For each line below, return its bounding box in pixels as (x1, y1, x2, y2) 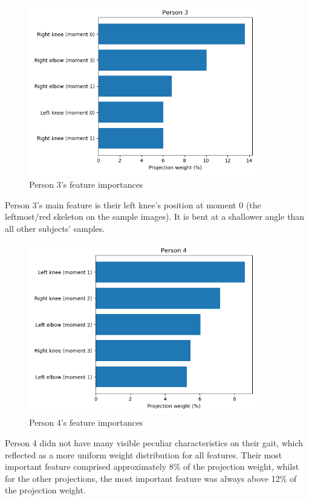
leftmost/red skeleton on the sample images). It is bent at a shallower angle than (5, 210, 305, 223)
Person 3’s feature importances (29, 178, 143, 191)
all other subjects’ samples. (5, 222, 105, 234)
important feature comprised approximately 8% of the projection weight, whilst (5, 460, 299, 473)
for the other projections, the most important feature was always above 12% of (5, 472, 297, 484)
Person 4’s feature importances (29, 416, 143, 429)
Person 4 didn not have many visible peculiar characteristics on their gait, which (5, 437, 304, 449)
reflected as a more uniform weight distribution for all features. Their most (5, 448, 282, 461)
